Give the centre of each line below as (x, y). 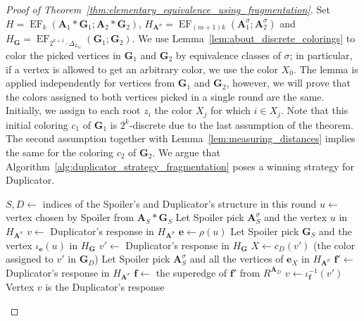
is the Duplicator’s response (105, 286)
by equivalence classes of (228, 55)
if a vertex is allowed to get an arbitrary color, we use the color (142, 69)
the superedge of (192, 272)
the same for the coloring (59, 152)
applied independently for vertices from (90, 83)
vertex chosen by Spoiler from (70, 217)
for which (230, 110)
